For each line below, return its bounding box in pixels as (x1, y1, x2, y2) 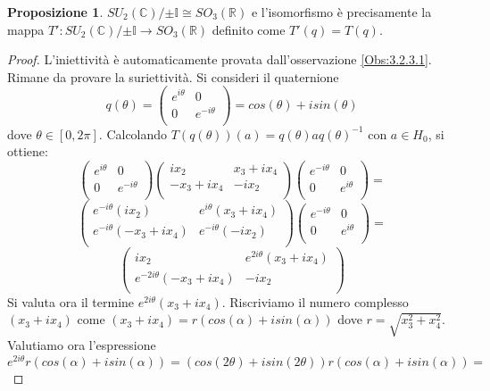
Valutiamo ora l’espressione (7, 336, 156, 354)
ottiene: (7, 142, 48, 161)
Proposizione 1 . (7, 3, 104, 21)
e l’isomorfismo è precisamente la (251, 3, 432, 21)
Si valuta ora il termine (7, 292, 135, 311)
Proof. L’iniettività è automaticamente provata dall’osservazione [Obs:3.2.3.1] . (7, 50, 432, 69)
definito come (212, 20, 286, 38)
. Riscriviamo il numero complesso (221, 292, 409, 311)
